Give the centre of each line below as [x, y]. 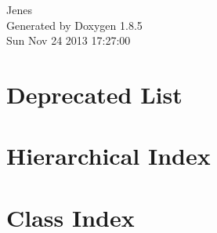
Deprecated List [94, 94]
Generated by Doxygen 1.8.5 [74, 25]
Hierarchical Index [108, 156]
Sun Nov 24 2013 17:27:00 [69, 40]
